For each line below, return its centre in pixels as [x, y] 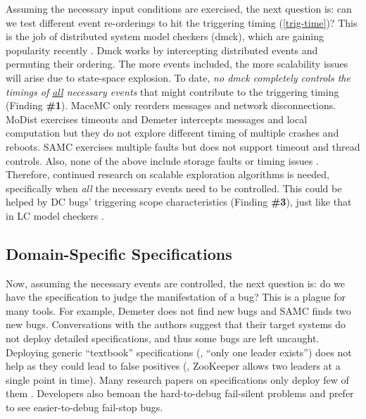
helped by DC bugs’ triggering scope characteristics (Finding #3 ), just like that [179, 202]
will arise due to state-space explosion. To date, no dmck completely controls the [178, 77]
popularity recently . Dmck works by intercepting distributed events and [162, 50]
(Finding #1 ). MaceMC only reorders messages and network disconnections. [171, 105]
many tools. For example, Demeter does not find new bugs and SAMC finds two [178, 310]
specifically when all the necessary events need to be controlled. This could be [174, 188]
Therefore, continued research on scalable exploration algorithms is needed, [168, 174]
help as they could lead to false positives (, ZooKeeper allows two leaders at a [173, 366]
